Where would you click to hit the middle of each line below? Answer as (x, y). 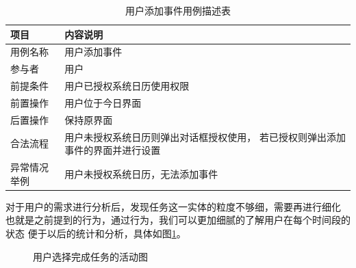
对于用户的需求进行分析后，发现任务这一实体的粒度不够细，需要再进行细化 (173, 206)
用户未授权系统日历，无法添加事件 (141, 173)
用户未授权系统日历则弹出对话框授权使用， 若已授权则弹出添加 (205, 136)
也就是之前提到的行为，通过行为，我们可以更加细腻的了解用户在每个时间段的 (178, 220)
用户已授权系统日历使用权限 (127, 86)
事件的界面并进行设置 (113, 150)
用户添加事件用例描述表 (178, 10)
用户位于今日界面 (103, 102)
